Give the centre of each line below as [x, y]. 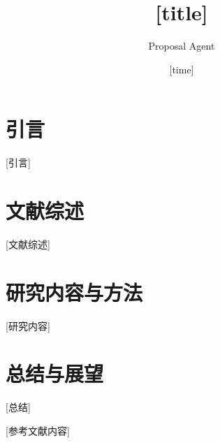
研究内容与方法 [74, 292]
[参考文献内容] [38, 430]
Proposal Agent [182, 46]
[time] [182, 69]
